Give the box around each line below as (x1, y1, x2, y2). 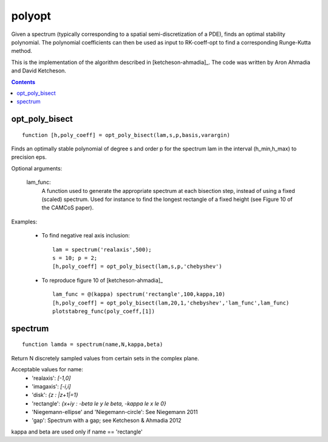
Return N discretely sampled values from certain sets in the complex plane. (11, 354, 200, 362)
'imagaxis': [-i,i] (32, 382, 71, 390)
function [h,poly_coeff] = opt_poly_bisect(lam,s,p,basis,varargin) (22, 132, 230, 138)
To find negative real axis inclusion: (41, 232, 130, 239)
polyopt (11, 9, 52, 23)
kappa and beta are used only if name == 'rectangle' (11, 428, 143, 435)
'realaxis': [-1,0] (32, 374, 71, 382)
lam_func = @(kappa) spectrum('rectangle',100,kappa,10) (52, 291, 226, 298)
